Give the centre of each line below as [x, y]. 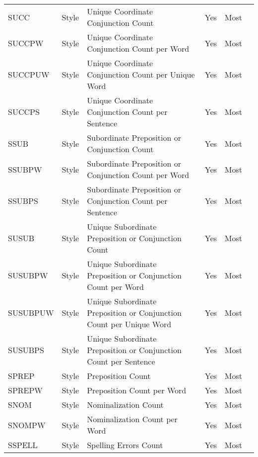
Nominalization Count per [132, 419]
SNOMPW [27, 425]
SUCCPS [24, 112]
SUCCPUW [29, 74]
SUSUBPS [26, 350]
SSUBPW [25, 169]
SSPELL [23, 445]
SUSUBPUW [31, 313]
